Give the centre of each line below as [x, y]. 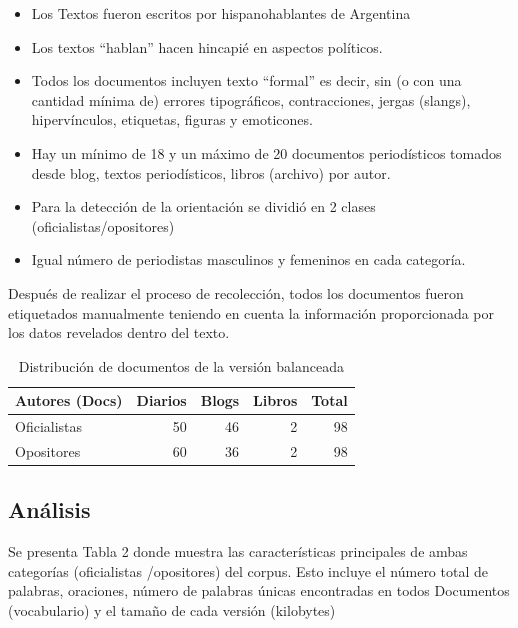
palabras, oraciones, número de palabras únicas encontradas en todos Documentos [259, 590]
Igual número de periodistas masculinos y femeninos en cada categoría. [248, 259]
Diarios [161, 400]
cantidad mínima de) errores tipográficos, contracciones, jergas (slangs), [251, 99]
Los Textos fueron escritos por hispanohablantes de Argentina [221, 13]
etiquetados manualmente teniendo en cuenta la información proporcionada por [251, 312]
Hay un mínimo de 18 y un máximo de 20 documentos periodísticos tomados [266, 152]
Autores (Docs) [69, 400]
